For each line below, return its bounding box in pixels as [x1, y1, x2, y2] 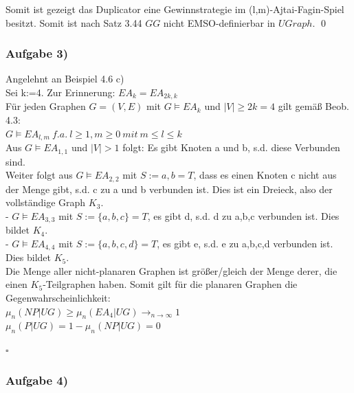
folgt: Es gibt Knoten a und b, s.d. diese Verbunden [122, 140, 340, 155]
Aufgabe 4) [5, 371, 69, 388]
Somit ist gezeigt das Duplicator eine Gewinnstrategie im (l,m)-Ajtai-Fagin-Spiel [5, 2, 344, 16]
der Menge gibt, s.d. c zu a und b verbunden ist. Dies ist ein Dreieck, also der [5, 181, 333, 196]
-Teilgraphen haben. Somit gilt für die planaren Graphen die [43, 277, 298, 291]
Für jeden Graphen [5, 99, 86, 113]
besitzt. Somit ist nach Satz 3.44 [5, 15, 142, 30]
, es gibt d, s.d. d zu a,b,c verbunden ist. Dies [147, 208, 340, 223]
